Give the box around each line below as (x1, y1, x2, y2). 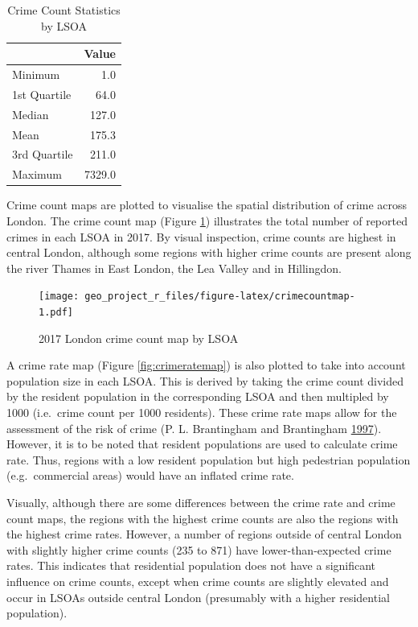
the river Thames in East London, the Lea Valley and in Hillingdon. (6, 259, 342, 276)
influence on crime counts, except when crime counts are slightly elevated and (6, 572, 389, 589)
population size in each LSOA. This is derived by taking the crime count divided (6, 372, 404, 389)
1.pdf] (39, 306, 73, 318)
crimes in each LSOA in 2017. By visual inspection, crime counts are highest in (6, 228, 396, 245)
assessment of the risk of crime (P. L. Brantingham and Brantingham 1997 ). (6, 419, 382, 436)
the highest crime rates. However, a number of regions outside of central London (6, 526, 402, 542)
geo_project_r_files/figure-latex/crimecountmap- (84, 291, 355, 303)
